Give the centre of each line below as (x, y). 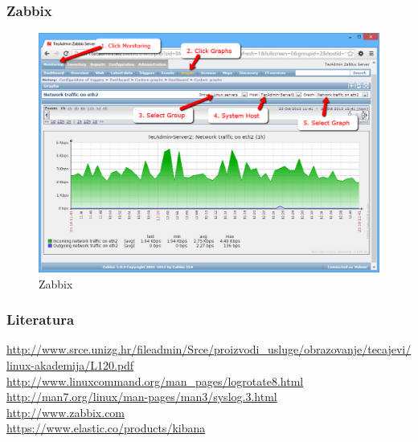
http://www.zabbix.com (66, 412)
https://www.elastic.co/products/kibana (106, 428)
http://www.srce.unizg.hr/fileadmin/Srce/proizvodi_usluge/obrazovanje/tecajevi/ (209, 349)
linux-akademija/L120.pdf (70, 364)
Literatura (41, 319)
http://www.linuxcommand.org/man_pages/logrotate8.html (155, 381)
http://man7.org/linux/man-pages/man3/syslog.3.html (142, 397)
